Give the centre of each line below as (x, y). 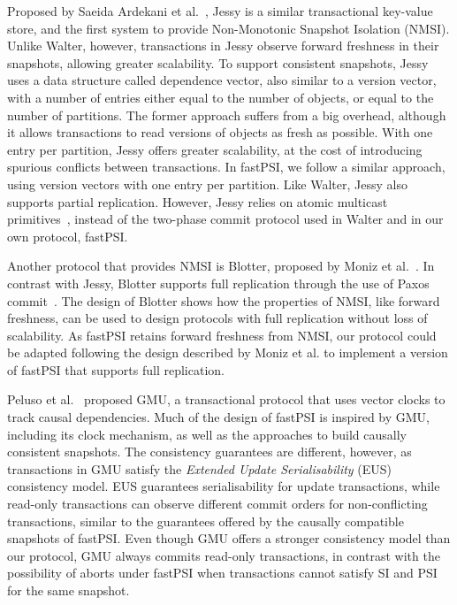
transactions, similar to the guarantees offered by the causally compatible (206, 521)
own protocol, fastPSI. (68, 236)
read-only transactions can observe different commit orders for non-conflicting (217, 504)
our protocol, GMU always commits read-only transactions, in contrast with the (224, 555)
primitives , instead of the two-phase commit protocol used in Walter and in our (225, 219)
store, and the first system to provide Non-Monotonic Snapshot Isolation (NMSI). (228, 28)
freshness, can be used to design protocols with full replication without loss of (217, 318)
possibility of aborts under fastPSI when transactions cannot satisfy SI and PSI (222, 573)
